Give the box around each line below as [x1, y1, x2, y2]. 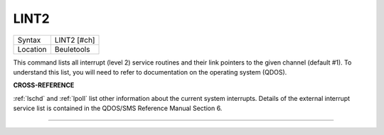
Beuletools [54, 44, 90, 54]
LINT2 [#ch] [54, 35, 95, 45]
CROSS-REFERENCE [13, 81, 75, 90]
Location [17, 44, 47, 54]
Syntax [17, 35, 41, 45]
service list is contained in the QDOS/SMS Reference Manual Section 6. [13, 104, 223, 113]
